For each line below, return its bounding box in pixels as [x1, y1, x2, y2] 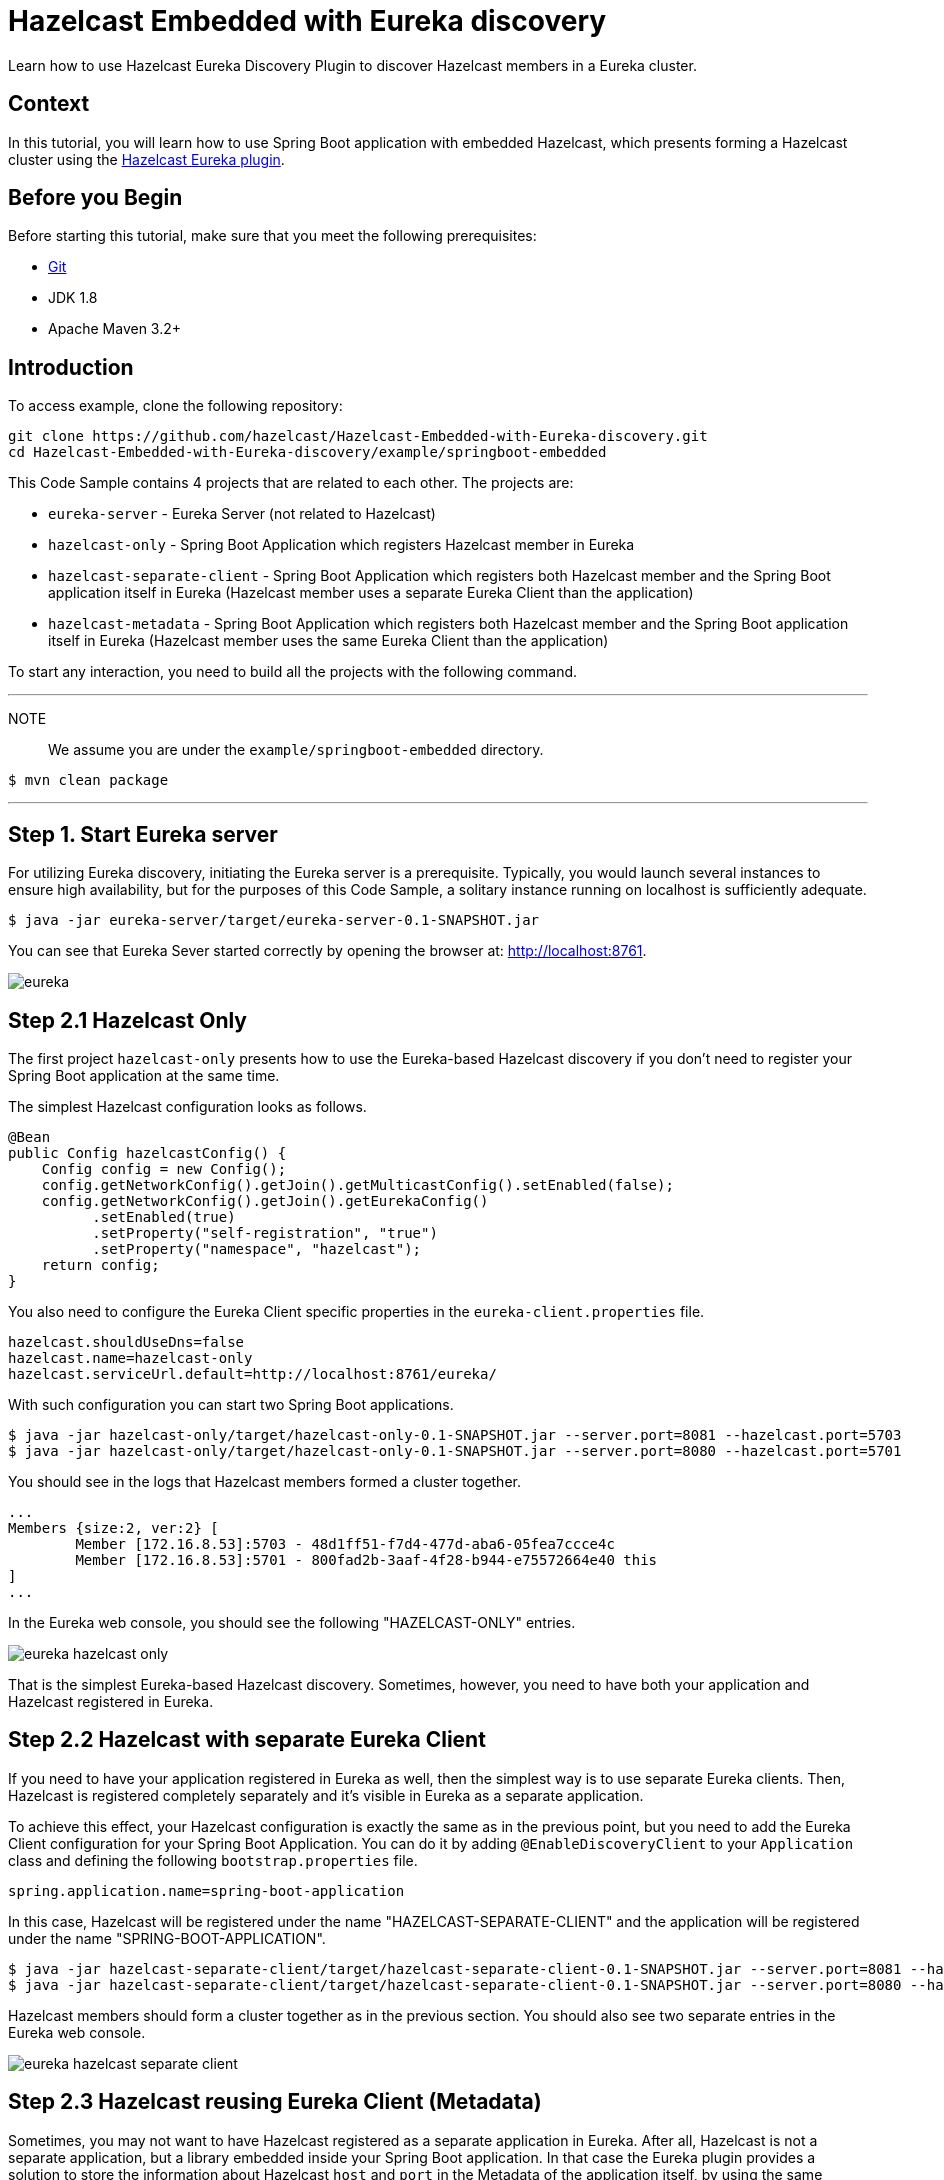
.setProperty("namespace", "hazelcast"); [92, 1240, 422, 1257]
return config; [41, 1256, 160, 1273]
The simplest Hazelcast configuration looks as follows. [8, 1097, 367, 1115]
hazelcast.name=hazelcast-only [8, 1349, 253, 1366]
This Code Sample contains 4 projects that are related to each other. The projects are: [8, 474, 574, 492]
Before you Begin [8, 185, 183, 211]
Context [8, 91, 90, 117]
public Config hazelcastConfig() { [8, 1144, 287, 1161]
